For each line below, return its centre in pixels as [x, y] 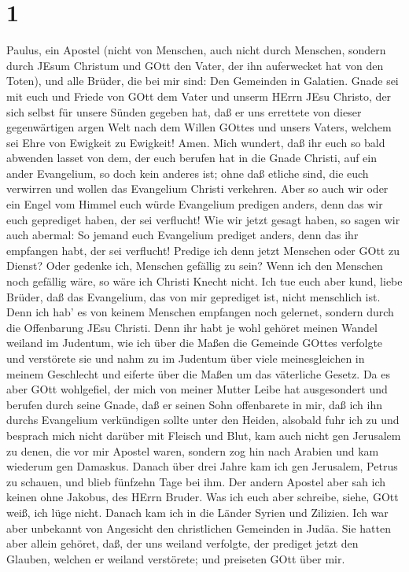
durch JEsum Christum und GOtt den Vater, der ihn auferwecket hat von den [195, 65]
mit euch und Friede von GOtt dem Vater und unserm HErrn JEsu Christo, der [199, 96]
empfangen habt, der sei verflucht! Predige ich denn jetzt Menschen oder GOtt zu [203, 250]
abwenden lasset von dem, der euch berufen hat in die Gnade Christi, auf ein [192, 158]
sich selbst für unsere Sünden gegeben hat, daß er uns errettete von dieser [184, 111]
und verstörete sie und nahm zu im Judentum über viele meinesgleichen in [186, 358]
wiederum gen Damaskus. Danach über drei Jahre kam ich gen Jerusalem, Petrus [202, 466]
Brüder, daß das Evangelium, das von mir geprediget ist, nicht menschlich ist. [193, 296]
